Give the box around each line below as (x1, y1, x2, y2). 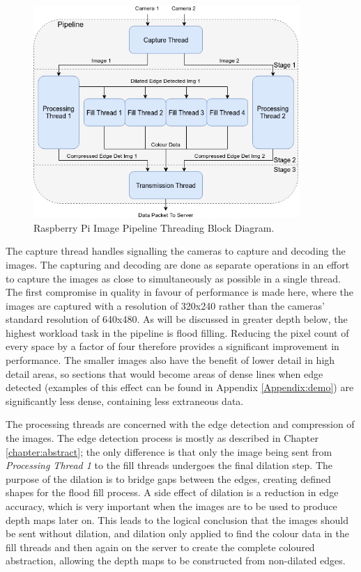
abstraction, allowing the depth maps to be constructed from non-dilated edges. (6, 553, 346, 568)
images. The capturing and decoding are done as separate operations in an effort (6, 257, 350, 271)
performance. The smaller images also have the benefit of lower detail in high (6, 353, 335, 367)
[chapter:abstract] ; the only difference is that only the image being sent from (6, 444, 332, 459)
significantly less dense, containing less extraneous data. (6, 393, 244, 408)
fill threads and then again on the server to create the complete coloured (6, 539, 315, 554)
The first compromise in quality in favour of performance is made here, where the (6, 285, 354, 299)
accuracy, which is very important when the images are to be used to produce (6, 499, 337, 514)
